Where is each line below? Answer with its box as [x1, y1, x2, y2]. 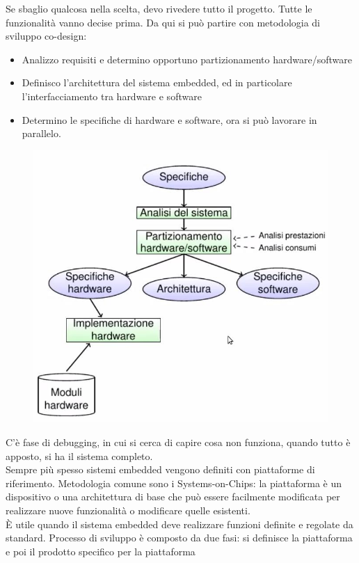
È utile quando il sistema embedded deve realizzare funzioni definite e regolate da [6, 516, 353, 531]
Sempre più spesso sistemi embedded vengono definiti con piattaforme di [6, 462, 315, 477]
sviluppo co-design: [6, 29, 87, 43]
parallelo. [22, 126, 61, 141]
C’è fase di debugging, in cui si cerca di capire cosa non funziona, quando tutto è [6, 435, 351, 450]
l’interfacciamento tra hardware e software [22, 88, 202, 103]
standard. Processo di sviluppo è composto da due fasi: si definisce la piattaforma [6, 530, 353, 545]
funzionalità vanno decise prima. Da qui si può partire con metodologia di [6, 15, 321, 29]
